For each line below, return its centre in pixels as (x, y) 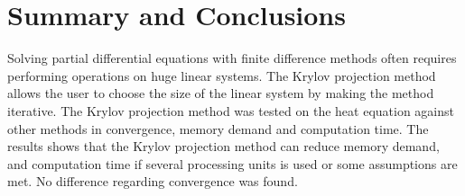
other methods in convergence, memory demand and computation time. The (218, 128)
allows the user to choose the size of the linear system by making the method (221, 93)
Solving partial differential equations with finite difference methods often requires (232, 58)
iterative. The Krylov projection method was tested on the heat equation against (231, 110)
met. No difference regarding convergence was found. (153, 181)
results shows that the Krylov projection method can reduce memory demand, (223, 146)
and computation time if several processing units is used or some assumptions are (232, 163)
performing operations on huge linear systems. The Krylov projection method (222, 75)
